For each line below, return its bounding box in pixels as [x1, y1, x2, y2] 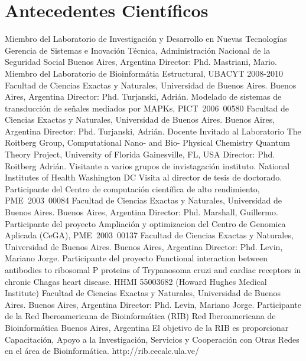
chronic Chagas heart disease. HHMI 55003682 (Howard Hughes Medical [5, 275, 267, 287]
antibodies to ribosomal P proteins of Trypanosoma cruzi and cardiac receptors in [5, 264, 301, 275]
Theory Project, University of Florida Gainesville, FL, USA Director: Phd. [5, 148, 275, 160]
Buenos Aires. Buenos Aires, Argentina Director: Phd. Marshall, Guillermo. [5, 206, 278, 218]
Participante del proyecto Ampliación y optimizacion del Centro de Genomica [5, 217, 286, 229]
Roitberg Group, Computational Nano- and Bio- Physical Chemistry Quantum [5, 136, 290, 149]
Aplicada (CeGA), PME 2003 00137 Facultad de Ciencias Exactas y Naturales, [5, 229, 294, 241]
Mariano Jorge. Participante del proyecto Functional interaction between [5, 252, 268, 264]
